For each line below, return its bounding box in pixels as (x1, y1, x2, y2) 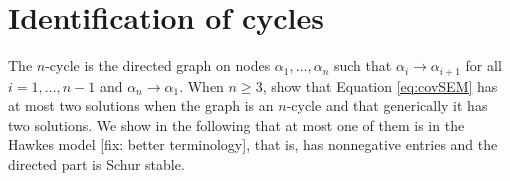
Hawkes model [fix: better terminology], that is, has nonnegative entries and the (8, 134, 498, 155)
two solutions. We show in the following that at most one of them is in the (8, 114, 465, 135)
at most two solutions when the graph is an (8, 95, 274, 116)
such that (333, 55, 392, 76)
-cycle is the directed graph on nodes (45, 55, 271, 76)
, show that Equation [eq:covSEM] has (262, 75, 498, 96)
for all (465, 55, 502, 76)
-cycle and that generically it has (286, 95, 488, 116)
